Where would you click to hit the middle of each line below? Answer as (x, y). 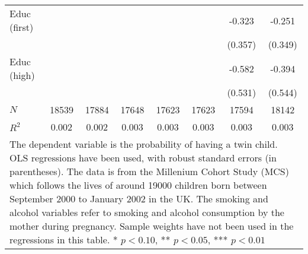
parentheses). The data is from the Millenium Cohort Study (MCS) (149, 171)
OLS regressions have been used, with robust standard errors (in (143, 158)
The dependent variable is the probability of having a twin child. (144, 144)
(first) (22, 27)
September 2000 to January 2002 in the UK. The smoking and (139, 199)
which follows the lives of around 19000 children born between (138, 185)
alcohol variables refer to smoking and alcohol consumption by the (147, 212)
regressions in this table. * (64, 239)
